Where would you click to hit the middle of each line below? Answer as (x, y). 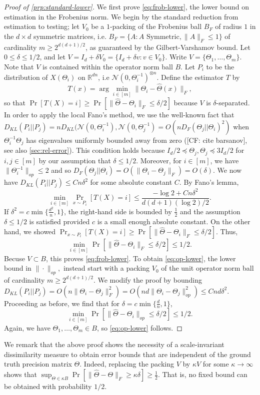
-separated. (233, 103)
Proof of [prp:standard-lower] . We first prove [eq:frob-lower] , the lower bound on (127, 6)
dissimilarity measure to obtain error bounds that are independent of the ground (127, 354)
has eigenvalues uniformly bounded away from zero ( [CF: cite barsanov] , (137, 140)
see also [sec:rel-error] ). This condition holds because (84, 150)
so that (15, 103)
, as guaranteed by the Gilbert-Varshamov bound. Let (168, 47)
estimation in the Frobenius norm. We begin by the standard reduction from (121, 16)
